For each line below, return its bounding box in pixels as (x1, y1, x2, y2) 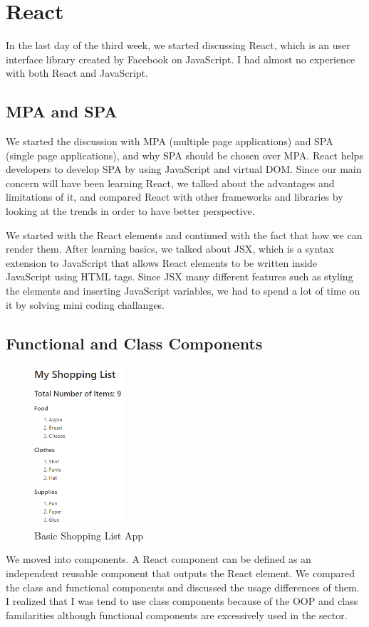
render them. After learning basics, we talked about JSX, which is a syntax (6, 241, 334, 256)
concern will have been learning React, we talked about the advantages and (6, 175, 335, 190)
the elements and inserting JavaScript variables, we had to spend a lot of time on (6, 283, 360, 298)
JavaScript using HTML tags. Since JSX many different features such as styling (6, 269, 353, 284)
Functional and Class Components (6, 332, 263, 354)
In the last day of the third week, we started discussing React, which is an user (6, 38, 350, 53)
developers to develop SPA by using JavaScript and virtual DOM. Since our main (6, 162, 362, 176)
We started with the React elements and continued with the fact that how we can (6, 227, 363, 242)
